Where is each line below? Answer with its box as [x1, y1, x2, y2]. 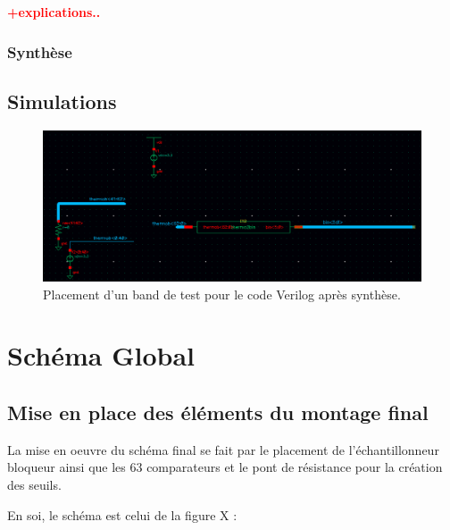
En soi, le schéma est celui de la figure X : [7, 505, 237, 524]
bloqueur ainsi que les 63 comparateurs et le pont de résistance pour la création [7, 458, 443, 476]
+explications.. [7, 3, 101, 21]
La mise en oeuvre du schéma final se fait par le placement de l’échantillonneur [7, 440, 439, 458]
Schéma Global [7, 337, 195, 374]
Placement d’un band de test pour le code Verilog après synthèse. [43, 284, 401, 303]
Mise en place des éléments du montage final [7, 398, 429, 425]
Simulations [7, 87, 117, 114]
